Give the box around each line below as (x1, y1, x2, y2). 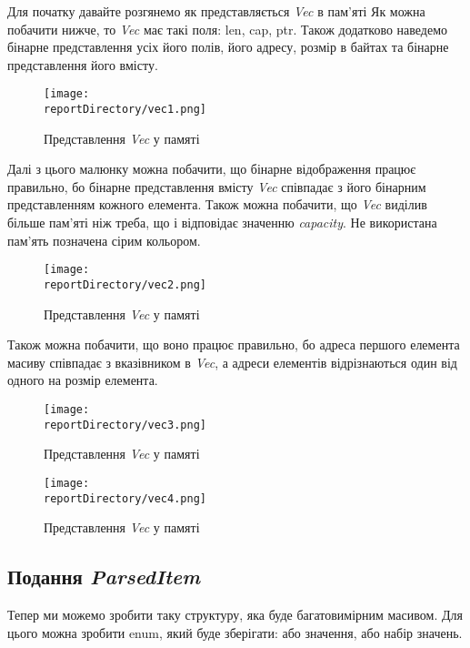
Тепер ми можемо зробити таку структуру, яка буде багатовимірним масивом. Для (7, 604, 463, 623)
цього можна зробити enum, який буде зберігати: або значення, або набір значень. (7, 623, 463, 642)
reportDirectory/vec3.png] (44, 418, 206, 431)
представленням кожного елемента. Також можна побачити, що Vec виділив (7, 195, 427, 214)
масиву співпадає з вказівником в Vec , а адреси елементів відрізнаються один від (7, 352, 457, 371)
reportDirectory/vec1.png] (44, 103, 206, 116)
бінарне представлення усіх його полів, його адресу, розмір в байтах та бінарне (7, 37, 449, 56)
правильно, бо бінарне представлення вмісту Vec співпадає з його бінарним (7, 177, 426, 196)
